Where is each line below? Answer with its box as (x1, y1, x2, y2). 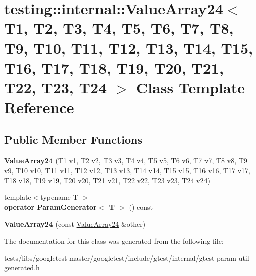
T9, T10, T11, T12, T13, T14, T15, (4, 37, 253, 58)
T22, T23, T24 (4, 77, 107, 97)
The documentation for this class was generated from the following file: (4, 236, 224, 246)
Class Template (136, 77, 245, 97)
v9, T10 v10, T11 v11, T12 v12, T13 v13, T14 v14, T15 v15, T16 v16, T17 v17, (4, 165, 251, 176)
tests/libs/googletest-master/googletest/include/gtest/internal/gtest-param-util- (4, 252, 252, 263)
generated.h (4, 262, 40, 273)
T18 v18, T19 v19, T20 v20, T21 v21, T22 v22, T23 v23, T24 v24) (4, 175, 210, 185)
